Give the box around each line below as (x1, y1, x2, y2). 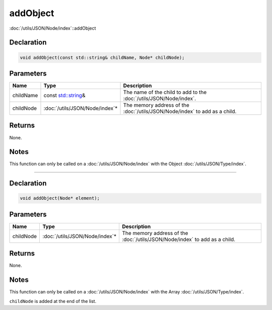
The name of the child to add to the (123, 89, 207, 96)
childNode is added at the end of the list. (9, 298, 97, 304)
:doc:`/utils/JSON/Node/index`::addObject (9, 25, 96, 31)
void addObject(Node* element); (20, 195, 100, 201)
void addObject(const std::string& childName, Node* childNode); (20, 54, 185, 60)
